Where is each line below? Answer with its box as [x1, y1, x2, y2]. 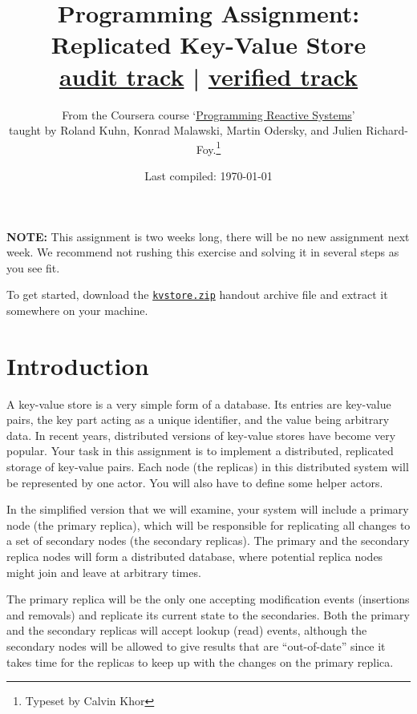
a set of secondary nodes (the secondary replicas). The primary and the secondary [6, 532, 410, 549]
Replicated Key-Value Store [51, 28, 366, 61]
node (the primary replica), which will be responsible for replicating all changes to [6, 516, 411, 533]
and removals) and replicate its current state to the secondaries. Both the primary [6, 606, 410, 623]
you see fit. [6, 259, 60, 276]
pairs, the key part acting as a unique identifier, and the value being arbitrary [6, 411, 390, 428]
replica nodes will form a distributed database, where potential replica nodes [6, 548, 383, 565]
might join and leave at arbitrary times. [6, 563, 201, 580]
